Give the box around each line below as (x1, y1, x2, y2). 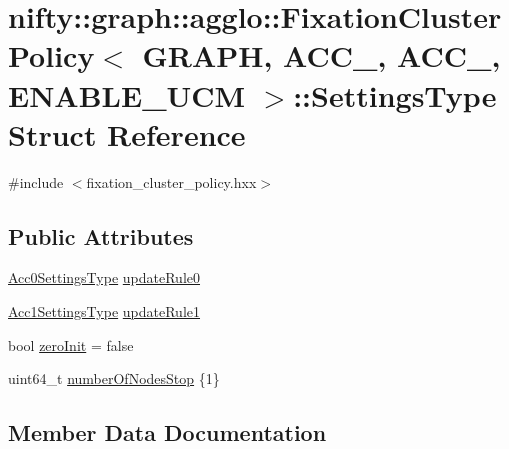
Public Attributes (8, 220, 194, 251)
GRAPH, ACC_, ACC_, (142, 35, 501, 76)
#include (8, 171, 64, 192)
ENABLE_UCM (8, 74, 246, 115)
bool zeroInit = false (8, 334, 134, 355)
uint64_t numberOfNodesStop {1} (8, 368, 220, 389)
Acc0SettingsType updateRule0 (8, 267, 201, 288)
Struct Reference (8, 113, 246, 154)
